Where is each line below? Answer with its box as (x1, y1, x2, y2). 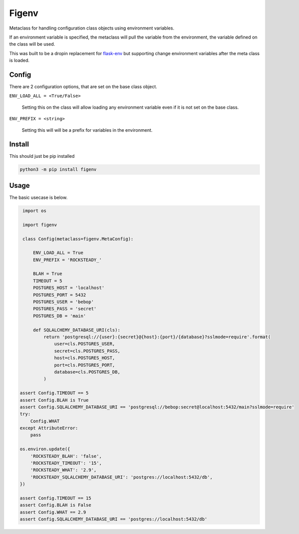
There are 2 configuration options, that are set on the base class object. (9, 84, 157, 90)
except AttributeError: (20, 425, 79, 431)
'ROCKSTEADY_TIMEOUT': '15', (30, 460, 102, 466)
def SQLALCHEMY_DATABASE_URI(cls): (33, 327, 120, 333)
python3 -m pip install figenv (20, 167, 97, 172)
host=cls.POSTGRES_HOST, (54, 355, 115, 361)
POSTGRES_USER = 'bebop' (33, 299, 94, 305)
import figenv (23, 222, 57, 227)
